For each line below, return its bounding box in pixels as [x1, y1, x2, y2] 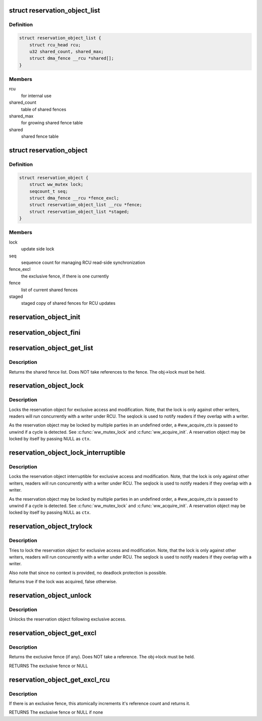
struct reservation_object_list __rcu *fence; [29, 202, 143, 208]
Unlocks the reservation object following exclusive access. [9, 616, 126, 622]
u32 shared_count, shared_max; [29, 49, 104, 54]
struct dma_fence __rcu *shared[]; [29, 56, 114, 61]
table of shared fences [21, 106, 66, 112]
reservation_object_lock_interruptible [9, 449, 126, 457]
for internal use [21, 93, 52, 98]
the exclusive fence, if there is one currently [21, 273, 109, 279]
